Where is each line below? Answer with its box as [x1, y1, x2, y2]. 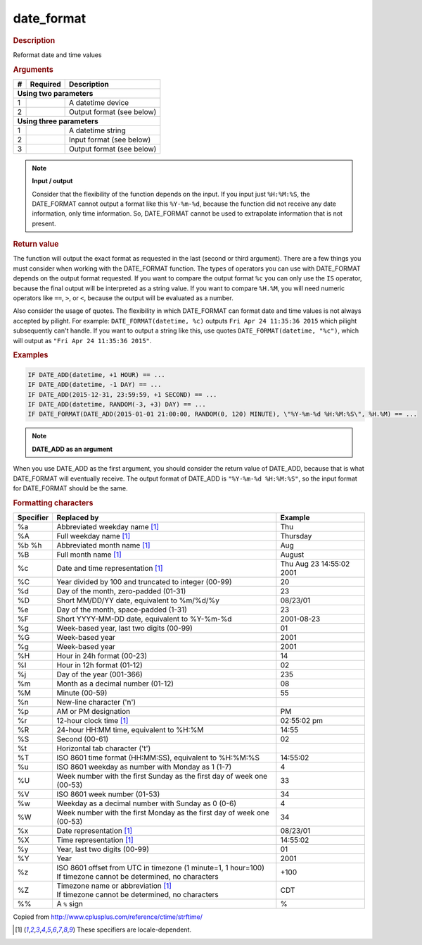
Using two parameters [17, 88, 94, 98]
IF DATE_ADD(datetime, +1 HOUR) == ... [27, 371, 165, 378]
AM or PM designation [56, 707, 131, 716]
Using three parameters [17, 116, 98, 126]
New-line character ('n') [56, 698, 136, 707]
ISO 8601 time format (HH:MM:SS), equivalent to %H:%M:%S [56, 753, 260, 762]
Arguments [13, 64, 54, 74]
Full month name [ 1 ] [56, 550, 122, 560]
